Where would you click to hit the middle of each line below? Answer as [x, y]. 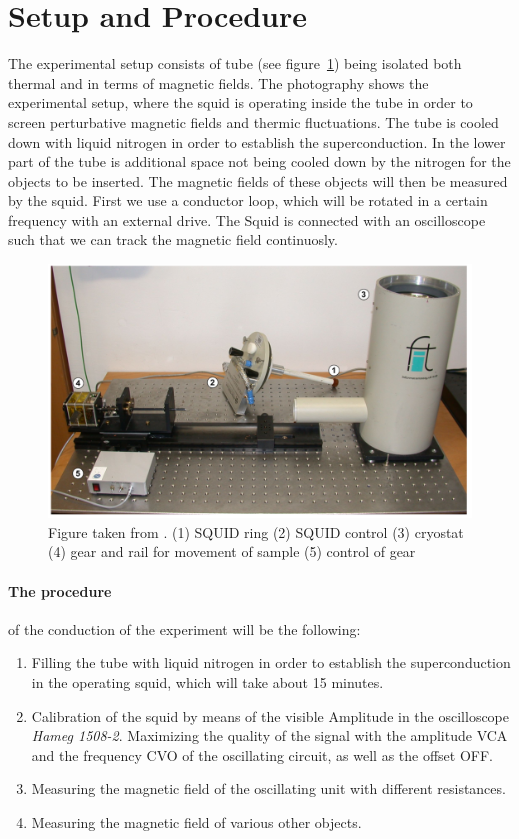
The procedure [60, 590]
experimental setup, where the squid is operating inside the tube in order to [240, 102]
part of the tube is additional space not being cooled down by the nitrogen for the [259, 161]
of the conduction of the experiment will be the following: [184, 628]
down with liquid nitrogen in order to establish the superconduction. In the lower [257, 141]
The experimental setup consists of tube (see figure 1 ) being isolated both [235, 63]
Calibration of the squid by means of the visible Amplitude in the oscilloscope [270, 715]
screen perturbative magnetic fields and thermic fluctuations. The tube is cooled [253, 121]
